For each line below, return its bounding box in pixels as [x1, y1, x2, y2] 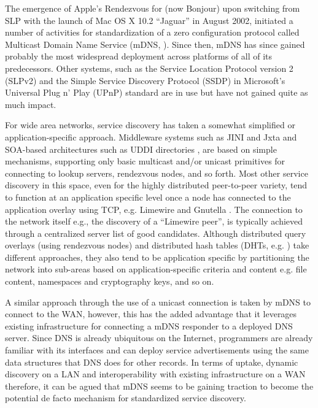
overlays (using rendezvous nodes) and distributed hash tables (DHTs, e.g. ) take [5, 239, 309, 252]
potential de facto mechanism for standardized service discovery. [5, 391, 246, 404]
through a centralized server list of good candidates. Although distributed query [5, 226, 306, 239]
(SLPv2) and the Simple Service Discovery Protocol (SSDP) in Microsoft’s [5, 74, 285, 87]
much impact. [5, 98, 56, 110]
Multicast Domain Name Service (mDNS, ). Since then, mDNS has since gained [5, 37, 305, 50]
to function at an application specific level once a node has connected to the [5, 190, 291, 203]
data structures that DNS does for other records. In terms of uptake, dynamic [5, 355, 298, 368]
